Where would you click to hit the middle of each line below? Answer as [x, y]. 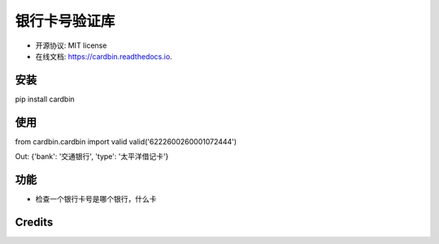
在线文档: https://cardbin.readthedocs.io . [104, 56]
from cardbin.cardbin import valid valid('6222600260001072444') [126, 141]
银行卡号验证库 [65, 21]
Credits [34, 222]
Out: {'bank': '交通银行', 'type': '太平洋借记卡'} [92, 156]
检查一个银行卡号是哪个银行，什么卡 [96, 199]
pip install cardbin [45, 99]
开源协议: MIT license [71, 45]
